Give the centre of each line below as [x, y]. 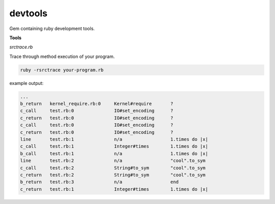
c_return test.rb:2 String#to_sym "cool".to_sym [113, 175]
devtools [29, 13]
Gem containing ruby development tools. [52, 28]
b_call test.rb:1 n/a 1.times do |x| [114, 153]
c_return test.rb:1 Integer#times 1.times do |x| [114, 189]
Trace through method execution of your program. [62, 56]
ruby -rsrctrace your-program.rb [62, 70]
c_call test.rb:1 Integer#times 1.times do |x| [114, 147]
